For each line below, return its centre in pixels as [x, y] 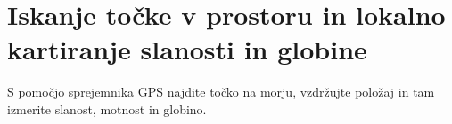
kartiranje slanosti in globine [187, 49]
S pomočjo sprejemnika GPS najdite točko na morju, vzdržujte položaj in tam [221, 92]
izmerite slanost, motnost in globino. [107, 108]
